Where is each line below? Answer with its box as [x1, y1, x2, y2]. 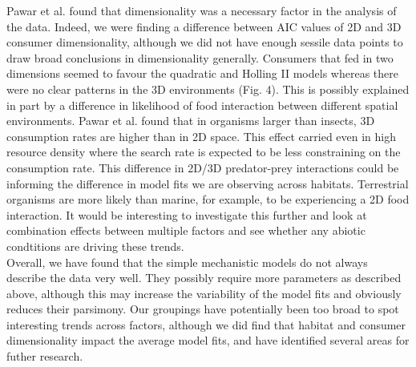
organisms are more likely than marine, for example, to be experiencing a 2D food [6, 191, 410, 208]
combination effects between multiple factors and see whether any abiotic [6, 222, 366, 239]
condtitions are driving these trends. [6, 237, 184, 254]
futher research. [6, 348, 83, 365]
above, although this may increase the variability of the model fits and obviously [6, 284, 402, 301]
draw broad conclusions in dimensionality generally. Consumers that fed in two [6, 49, 394, 66]
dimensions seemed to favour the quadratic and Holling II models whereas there [6, 65, 398, 82]
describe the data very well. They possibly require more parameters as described [6, 269, 402, 286]
